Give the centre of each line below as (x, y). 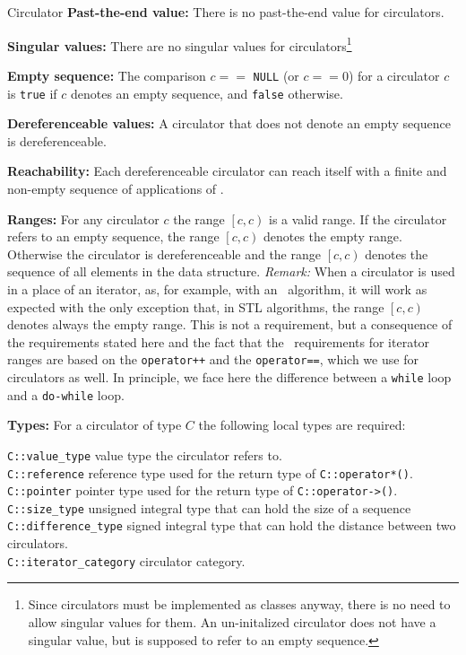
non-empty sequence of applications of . (116, 188)
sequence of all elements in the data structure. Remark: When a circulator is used (231, 271)
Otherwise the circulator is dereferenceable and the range (164, 253)
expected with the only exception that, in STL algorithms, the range (196, 306)
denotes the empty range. (332, 236)
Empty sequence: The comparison (107, 75)
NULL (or (276, 75)
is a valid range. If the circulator (358, 218)
